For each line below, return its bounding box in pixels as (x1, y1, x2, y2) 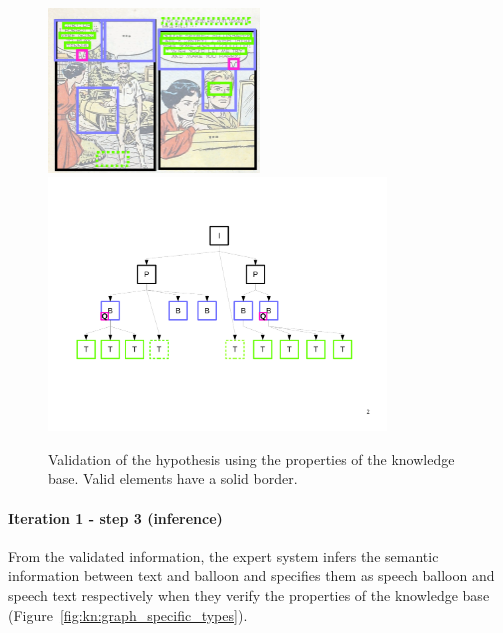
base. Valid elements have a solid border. (48, 468, 298, 489)
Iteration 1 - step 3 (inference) (8, 507, 223, 528)
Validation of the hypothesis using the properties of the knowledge (48, 448, 455, 469)
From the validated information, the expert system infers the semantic (8, 545, 439, 566)
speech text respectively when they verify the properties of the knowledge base (8, 585, 490, 606)
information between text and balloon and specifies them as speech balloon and (8, 565, 495, 586)
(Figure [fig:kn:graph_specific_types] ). (8, 604, 248, 625)
